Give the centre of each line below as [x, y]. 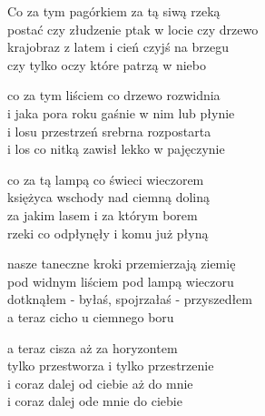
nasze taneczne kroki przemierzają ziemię [122, 264]
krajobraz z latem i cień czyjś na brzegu [118, 47]
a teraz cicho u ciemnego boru [91, 316]
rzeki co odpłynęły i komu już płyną [108, 233]
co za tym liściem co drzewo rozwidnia [114, 95]
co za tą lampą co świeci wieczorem [106, 179]
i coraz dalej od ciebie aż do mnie [100, 383]
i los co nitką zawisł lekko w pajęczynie [116, 149]
